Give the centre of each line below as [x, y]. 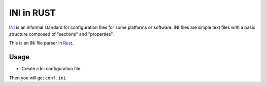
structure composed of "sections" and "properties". [62, 34]
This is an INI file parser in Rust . [41, 43]
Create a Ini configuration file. [52, 69]
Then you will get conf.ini [38, 78]
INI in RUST [33, 13]
